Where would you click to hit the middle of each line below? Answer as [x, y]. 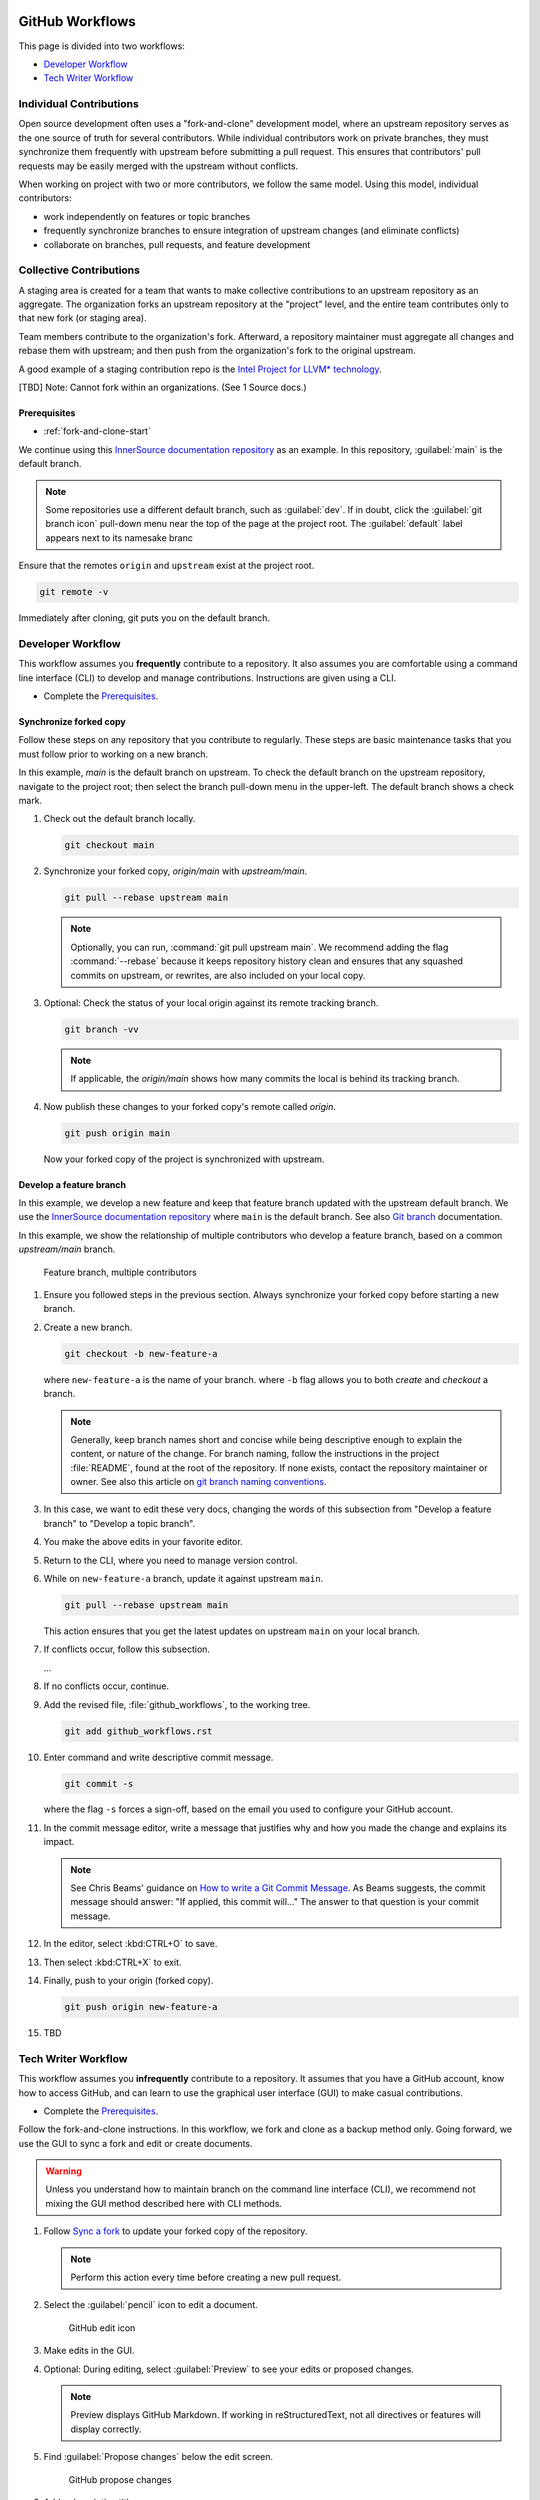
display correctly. [106, 2429]
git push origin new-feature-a [141, 2006]
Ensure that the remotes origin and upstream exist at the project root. [166, 566]
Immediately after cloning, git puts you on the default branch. [144, 618]
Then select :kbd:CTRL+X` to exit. [112, 1962]
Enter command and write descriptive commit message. [158, 1757]
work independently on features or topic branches [147, 216]
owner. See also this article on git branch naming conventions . [198, 1482]
